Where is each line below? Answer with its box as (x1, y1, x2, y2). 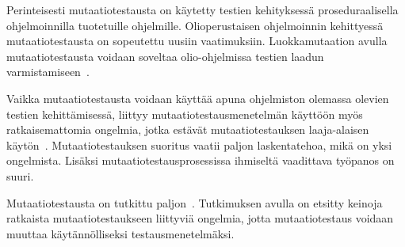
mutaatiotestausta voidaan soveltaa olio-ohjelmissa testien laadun (6, 47, 324, 64)
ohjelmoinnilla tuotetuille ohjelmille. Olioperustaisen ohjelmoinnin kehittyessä (6, 17, 384, 33)
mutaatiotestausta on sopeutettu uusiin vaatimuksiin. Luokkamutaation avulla (6, 32, 388, 49)
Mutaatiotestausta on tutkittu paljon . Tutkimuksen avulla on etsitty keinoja (6, 194, 383, 211)
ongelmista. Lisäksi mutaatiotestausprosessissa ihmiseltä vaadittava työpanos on (6, 152, 395, 169)
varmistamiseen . (6, 63, 90, 80)
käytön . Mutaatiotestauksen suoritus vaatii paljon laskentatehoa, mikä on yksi (6, 136, 392, 153)
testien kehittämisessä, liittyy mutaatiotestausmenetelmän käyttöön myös (6, 105, 363, 122)
